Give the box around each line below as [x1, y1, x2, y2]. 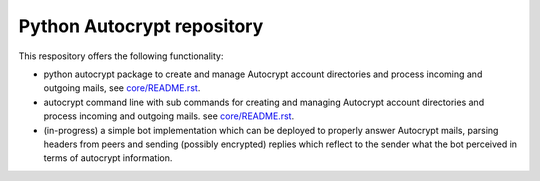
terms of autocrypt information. [43, 152, 173, 164]
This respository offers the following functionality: [18, 50, 224, 62]
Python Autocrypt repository [18, 15, 264, 37]
